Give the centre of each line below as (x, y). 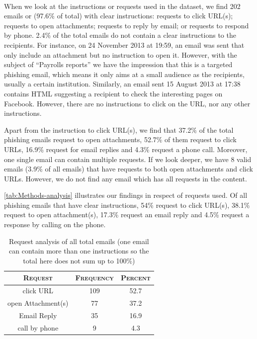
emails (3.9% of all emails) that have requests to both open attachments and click (128, 169)
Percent (135, 278)
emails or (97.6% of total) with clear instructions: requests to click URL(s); (119, 16)
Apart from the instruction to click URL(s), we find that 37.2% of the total (119, 129)
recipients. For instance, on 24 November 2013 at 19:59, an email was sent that (124, 44)
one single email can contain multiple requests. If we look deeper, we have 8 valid (128, 159)
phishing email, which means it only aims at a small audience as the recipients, (124, 74)
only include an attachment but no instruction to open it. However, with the (121, 54)
